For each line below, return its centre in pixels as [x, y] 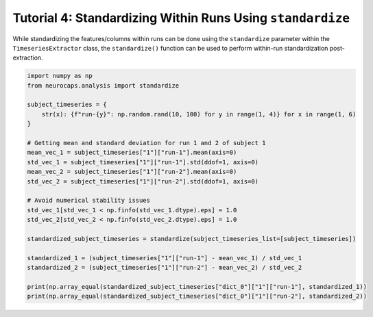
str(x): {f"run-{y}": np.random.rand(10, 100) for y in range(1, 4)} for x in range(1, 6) [199, 114]
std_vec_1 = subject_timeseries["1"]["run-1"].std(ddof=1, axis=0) [143, 162]
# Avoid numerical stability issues [89, 201]
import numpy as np [60, 76]
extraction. [28, 58]
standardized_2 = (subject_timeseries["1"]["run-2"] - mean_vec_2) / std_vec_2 [165, 268]
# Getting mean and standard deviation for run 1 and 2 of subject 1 [146, 143]
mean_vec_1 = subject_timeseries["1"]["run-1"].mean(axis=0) [132, 153]
